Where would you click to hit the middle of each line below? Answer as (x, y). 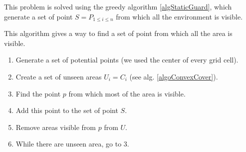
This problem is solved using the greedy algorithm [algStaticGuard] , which (118, 6)
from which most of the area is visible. (127, 93)
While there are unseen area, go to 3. (72, 144)
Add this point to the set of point (67, 110)
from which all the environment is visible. (179, 16)
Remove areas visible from (56, 127)
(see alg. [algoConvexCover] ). (174, 76)
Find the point (38, 93)
